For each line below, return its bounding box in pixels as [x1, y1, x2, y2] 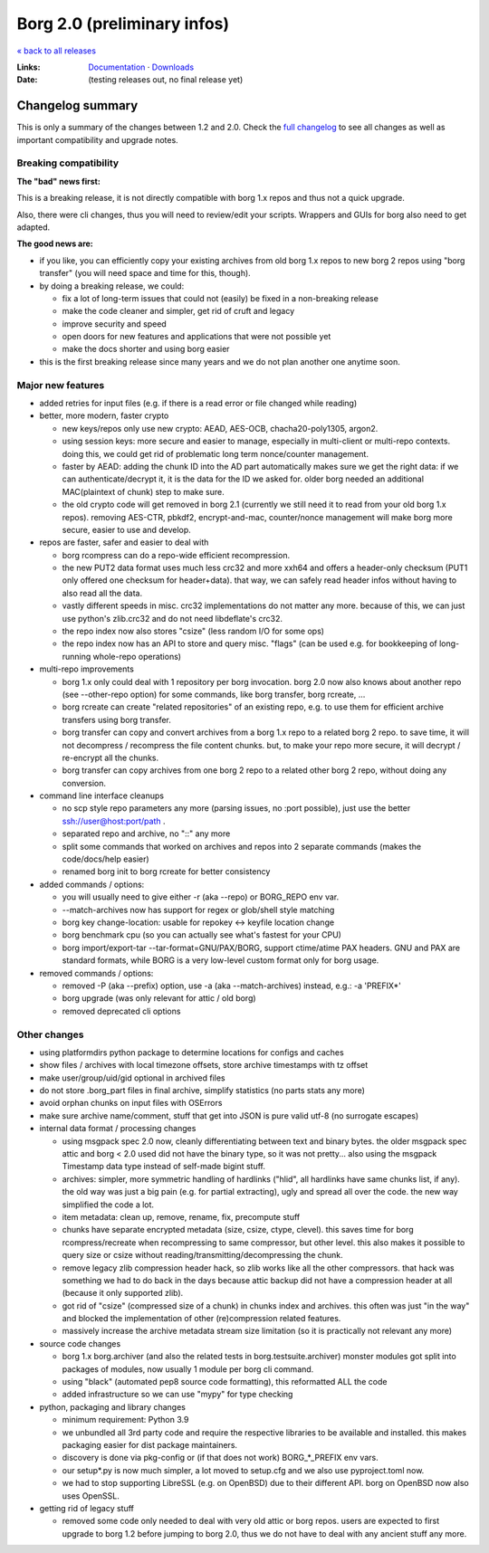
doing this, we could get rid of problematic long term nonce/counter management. [62, 448, 369, 459]
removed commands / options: [39, 967, 154, 978]
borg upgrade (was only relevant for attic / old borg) [62, 993, 257, 1004]
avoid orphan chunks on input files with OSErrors [39, 1098, 223, 1109]
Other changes [16, 1028, 84, 1041]
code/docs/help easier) [62, 853, 149, 864]
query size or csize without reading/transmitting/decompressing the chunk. [62, 1250, 343, 1261]
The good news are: [16, 238, 94, 249]
